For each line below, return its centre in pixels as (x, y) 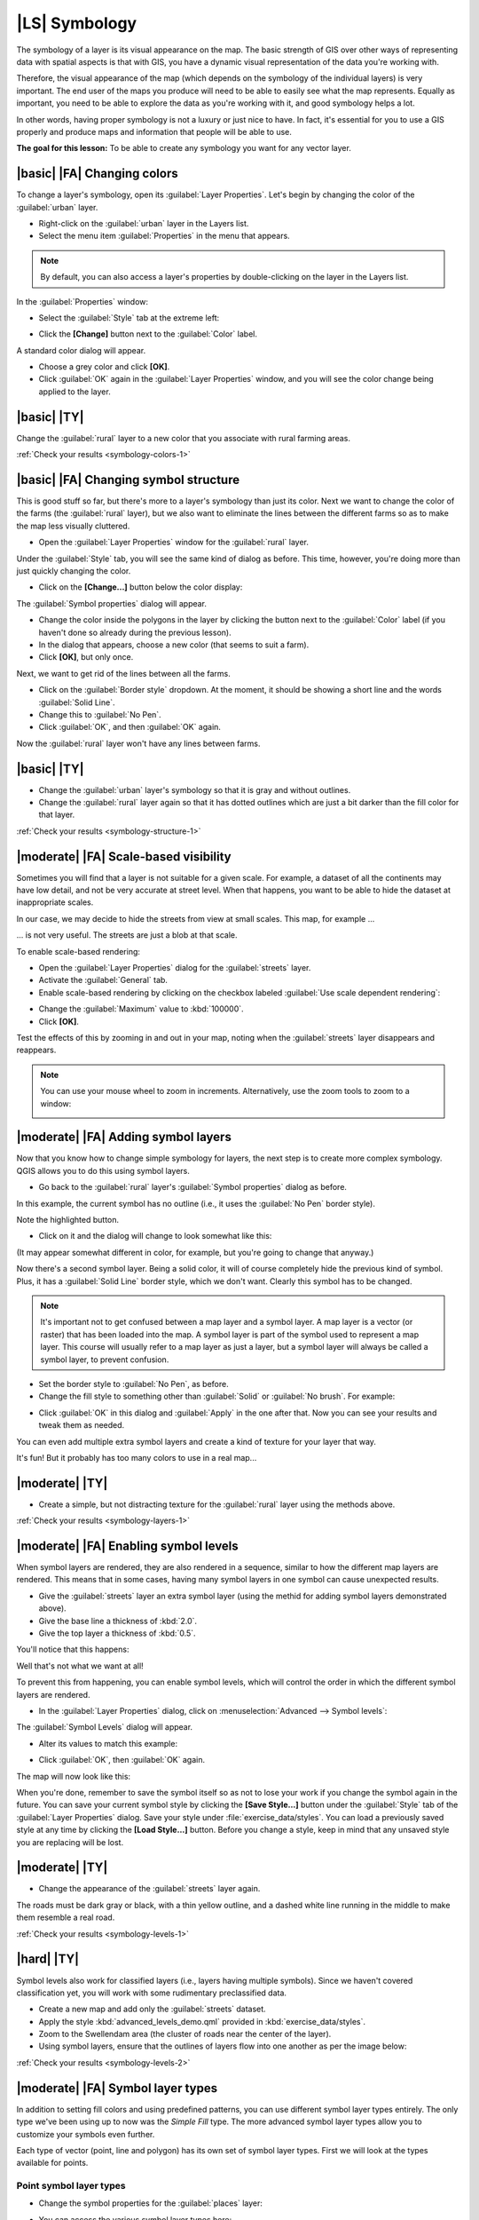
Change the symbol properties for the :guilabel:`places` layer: (151, 2203)
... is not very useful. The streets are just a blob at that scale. (127, 935)
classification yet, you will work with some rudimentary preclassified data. (152, 1993)
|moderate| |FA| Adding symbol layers (124, 1137)
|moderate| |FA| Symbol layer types (117, 2088)
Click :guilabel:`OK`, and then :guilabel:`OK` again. (130, 727)
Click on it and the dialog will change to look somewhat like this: (155, 1236)
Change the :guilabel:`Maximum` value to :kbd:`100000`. (141, 1009)
